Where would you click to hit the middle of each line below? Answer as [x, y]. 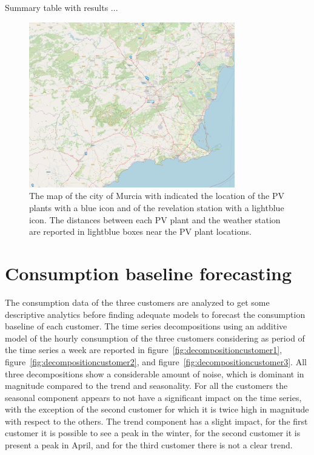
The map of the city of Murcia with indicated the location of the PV [157, 196]
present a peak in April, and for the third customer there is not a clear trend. [149, 445]
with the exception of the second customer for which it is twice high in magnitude [157, 409]
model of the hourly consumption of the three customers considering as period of [155, 338]
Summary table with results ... [62, 7]
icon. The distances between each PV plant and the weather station [155, 219]
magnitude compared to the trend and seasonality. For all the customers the [146, 386]
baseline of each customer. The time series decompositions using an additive [146, 326]
